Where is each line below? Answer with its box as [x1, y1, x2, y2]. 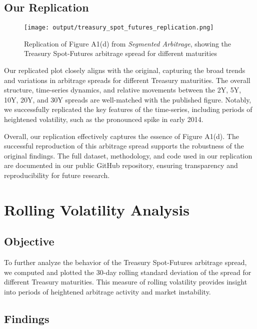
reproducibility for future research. [4, 169, 110, 180]
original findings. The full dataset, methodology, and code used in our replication [4, 150, 252, 160]
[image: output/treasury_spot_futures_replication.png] [24, 24, 214, 31]
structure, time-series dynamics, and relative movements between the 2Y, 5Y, [4, 84, 241, 95]
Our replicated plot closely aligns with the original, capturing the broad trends [4, 65, 245, 75]
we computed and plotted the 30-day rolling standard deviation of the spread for [4, 266, 251, 277]
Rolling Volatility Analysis [4, 199, 189, 219]
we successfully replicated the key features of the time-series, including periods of [4, 104, 252, 114]
